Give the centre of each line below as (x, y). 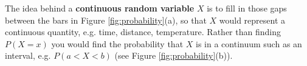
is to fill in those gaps (247, 8)
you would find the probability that (117, 43)
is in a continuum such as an (249, 43)
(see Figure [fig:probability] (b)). (174, 55)
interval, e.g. (28, 55)
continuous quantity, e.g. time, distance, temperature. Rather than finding (143, 32)
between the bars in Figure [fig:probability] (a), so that (106, 20)
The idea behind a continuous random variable (100, 8)
